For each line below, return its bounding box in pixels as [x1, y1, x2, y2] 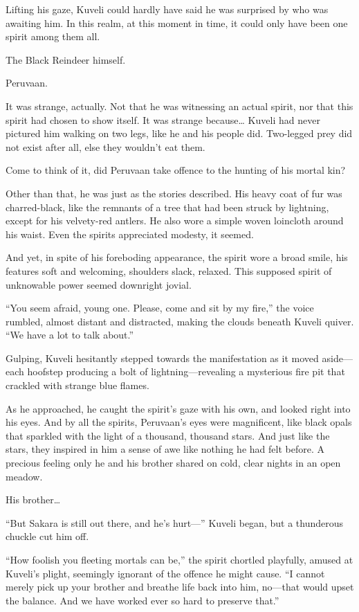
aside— [322, 350, 353, 365]
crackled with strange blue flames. [6, 378, 149, 393]
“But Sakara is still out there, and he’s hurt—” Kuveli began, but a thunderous [6, 515, 343, 530]
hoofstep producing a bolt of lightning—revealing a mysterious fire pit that [27, 364, 345, 379]
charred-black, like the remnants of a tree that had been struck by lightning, [6, 199, 329, 214]
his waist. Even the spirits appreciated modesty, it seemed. [6, 226, 254, 241]
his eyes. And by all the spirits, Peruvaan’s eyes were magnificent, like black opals [6, 415, 352, 429]
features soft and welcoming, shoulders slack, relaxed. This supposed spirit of [6, 263, 332, 278]
